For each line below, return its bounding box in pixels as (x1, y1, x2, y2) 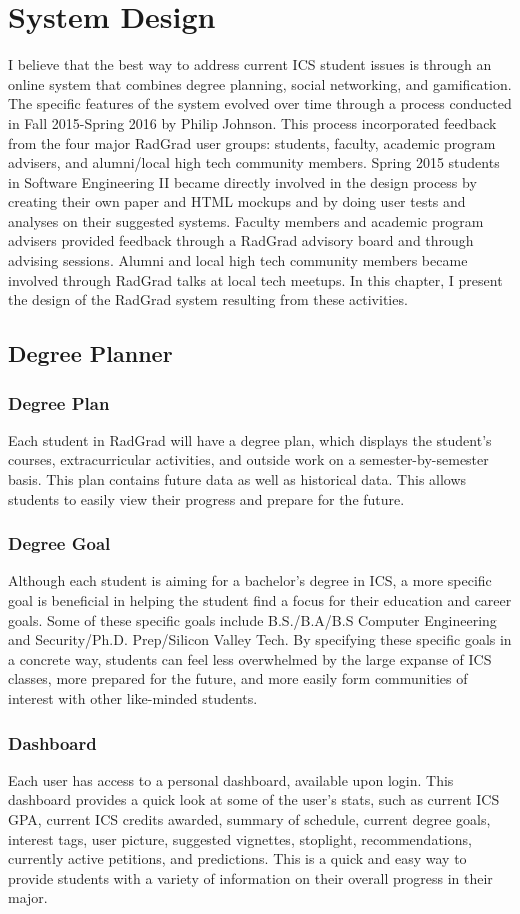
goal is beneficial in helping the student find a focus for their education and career (8, 590, 512, 611)
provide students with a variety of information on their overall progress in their (8, 867, 493, 888)
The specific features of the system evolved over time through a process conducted (8, 93, 512, 114)
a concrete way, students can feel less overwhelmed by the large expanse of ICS (8, 648, 492, 669)
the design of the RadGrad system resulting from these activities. (8, 289, 408, 310)
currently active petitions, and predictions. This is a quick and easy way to (8, 848, 467, 869)
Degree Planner (8, 338, 173, 369)
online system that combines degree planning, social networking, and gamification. (8, 73, 512, 94)
